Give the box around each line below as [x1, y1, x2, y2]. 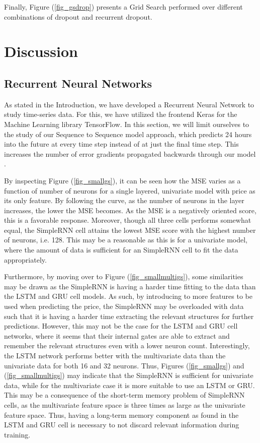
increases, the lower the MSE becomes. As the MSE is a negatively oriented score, [4, 205, 256, 215]
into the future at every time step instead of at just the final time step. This [4, 139, 239, 149]
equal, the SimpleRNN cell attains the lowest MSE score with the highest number [4, 224, 256, 235]
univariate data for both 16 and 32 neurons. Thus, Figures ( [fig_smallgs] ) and [4, 360, 244, 370]
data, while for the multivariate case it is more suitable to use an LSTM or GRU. [4, 379, 255, 390]
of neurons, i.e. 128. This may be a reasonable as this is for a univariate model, [4, 234, 247, 245]
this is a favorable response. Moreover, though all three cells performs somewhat [4, 215, 251, 225]
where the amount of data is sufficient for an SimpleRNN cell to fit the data [4, 244, 238, 255]
